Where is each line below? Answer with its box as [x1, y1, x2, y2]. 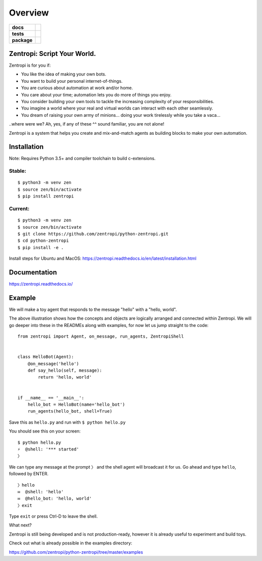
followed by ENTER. [9, 471, 49, 477]
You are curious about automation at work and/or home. [21, 85, 133, 91]
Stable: [9, 168, 27, 175]
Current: [9, 205, 30, 212]
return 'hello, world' [38, 375, 92, 380]
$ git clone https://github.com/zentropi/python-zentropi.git [17, 231, 169, 236]
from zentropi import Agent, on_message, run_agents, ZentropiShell [17, 334, 184, 339]
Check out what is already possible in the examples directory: [9, 540, 132, 546]
